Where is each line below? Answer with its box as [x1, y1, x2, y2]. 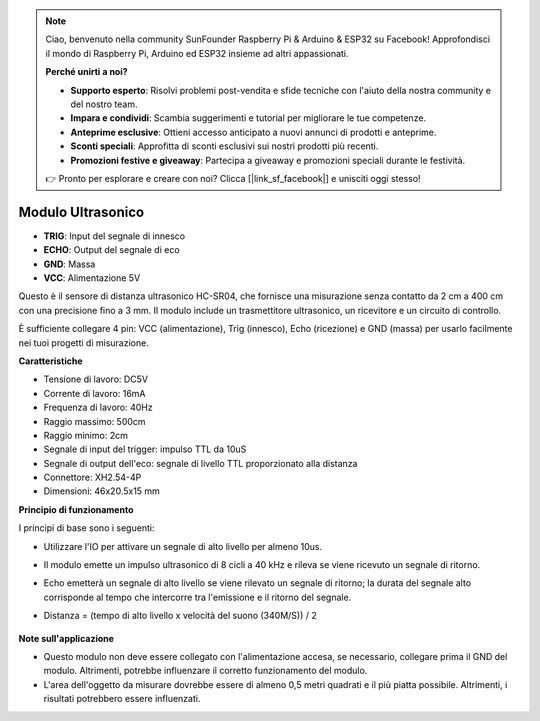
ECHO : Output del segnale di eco [43, 244, 180, 256]
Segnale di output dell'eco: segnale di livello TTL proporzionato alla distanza [43, 457, 358, 469]
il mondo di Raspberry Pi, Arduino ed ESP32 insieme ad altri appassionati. [45, 47, 349, 59]
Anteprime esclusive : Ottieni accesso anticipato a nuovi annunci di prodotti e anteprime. [70, 126, 437, 138]
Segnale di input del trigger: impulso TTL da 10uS [43, 443, 247, 455]
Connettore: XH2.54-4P [43, 471, 142, 484]
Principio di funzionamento [18, 503, 134, 515]
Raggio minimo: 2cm [43, 429, 129, 441]
